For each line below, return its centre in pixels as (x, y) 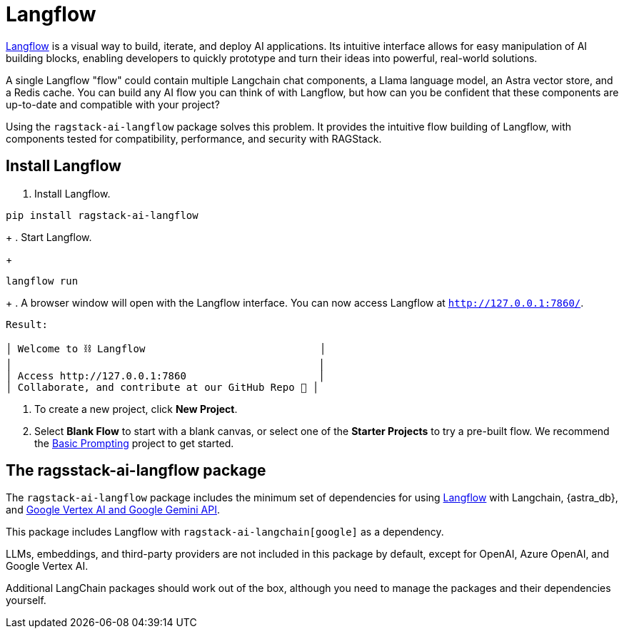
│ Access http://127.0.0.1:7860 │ (165, 375)
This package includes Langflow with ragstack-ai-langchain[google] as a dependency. (225, 532)
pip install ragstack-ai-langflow (102, 215)
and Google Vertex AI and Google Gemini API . (113, 510)
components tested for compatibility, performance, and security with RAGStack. (194, 138)
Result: (27, 324)
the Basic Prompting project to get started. (134, 443)
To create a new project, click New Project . (136, 409)
